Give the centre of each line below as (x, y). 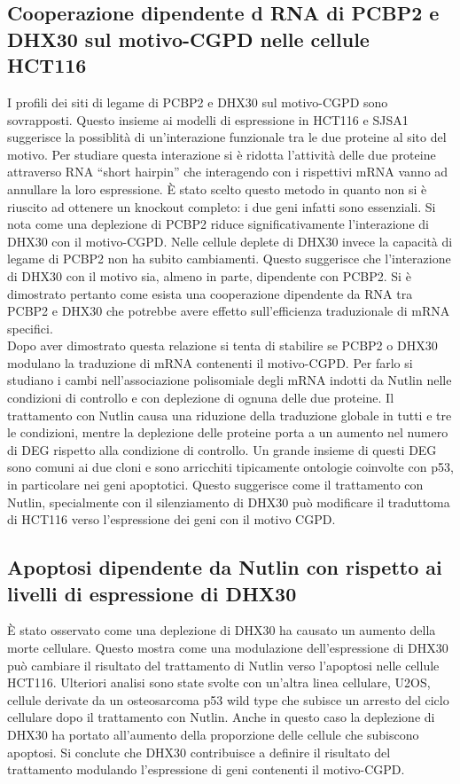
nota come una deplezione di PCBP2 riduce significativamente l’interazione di (218, 224)
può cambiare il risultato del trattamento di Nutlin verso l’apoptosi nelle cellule (223, 665)
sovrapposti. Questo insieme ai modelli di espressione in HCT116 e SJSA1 (208, 119)
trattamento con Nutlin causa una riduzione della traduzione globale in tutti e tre (230, 415)
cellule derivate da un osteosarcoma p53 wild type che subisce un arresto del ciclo (228, 699)
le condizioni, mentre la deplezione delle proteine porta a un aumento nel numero (228, 432)
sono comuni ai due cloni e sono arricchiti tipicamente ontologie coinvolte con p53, (230, 467)
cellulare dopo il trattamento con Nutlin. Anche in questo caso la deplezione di (221, 717)
